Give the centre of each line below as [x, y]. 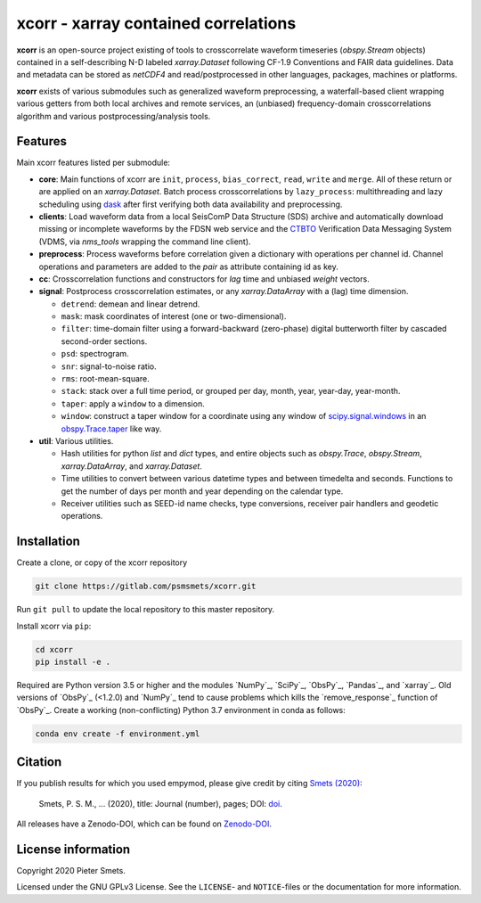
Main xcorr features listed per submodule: [94, 163]
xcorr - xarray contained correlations [156, 23]
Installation [48, 542]
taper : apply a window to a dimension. [133, 403]
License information [73, 849]
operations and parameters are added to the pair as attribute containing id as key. [188, 267]
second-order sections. [104, 341]
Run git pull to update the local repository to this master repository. [146, 610]
